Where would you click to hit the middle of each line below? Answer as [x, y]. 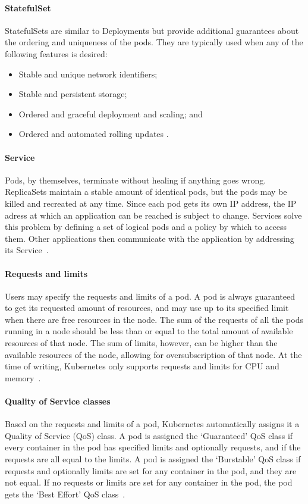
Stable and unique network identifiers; [88, 74]
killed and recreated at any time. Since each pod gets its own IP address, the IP [151, 203]
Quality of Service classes [58, 401]
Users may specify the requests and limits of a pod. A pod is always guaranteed [150, 296]
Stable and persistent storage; [73, 94]
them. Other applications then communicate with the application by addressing [150, 238]
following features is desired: [56, 53]
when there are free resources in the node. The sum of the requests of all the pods [154, 319]
